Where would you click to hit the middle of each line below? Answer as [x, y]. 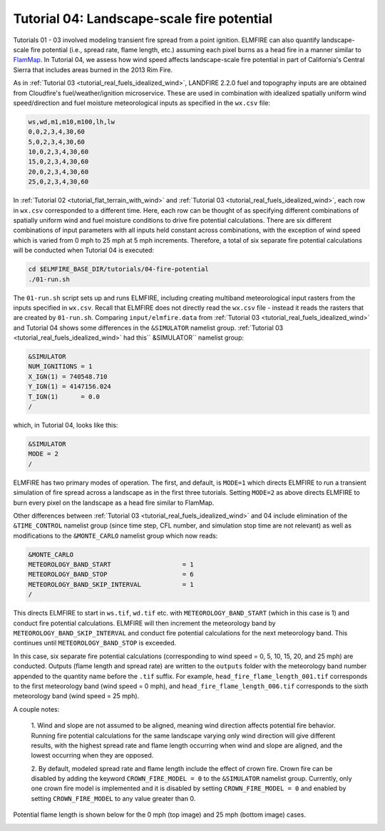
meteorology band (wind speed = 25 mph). [76, 696]
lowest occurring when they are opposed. [92, 755]
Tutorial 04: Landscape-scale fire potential [143, 19]
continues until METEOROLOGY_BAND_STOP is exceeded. [95, 643]
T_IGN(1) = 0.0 [64, 397]
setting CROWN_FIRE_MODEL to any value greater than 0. [113, 798]
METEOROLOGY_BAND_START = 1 [111, 565]
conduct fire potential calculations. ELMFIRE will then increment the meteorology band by [144, 623]
